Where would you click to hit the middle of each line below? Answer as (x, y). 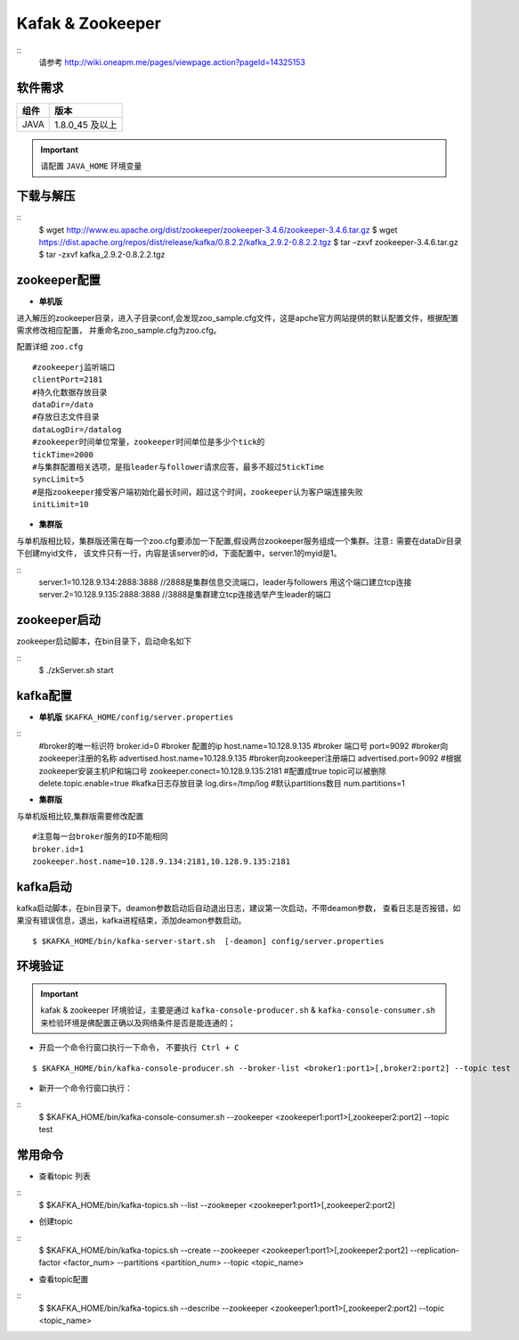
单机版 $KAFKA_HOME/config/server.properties (136, 717)
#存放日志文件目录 (66, 417)
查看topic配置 (64, 1278)
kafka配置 (45, 695)
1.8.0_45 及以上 (85, 125)
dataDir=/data (63, 404)
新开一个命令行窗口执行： (85, 1088)
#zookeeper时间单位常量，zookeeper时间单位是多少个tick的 (149, 442)
